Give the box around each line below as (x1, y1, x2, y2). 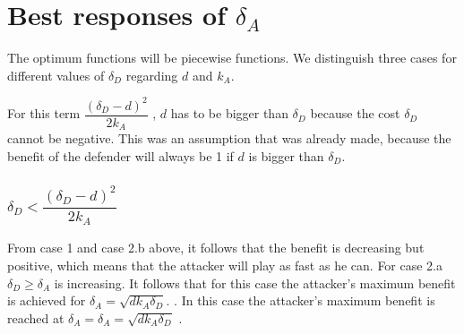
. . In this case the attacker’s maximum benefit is (166, 291, 435, 310)
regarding (125, 65, 178, 84)
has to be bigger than (170, 104, 288, 123)
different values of (7, 65, 105, 84)
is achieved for (7, 291, 86, 310)
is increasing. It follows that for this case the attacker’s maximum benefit (54, 273, 456, 292)
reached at (7, 308, 64, 327)
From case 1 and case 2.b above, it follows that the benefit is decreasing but (7, 238, 425, 257)
